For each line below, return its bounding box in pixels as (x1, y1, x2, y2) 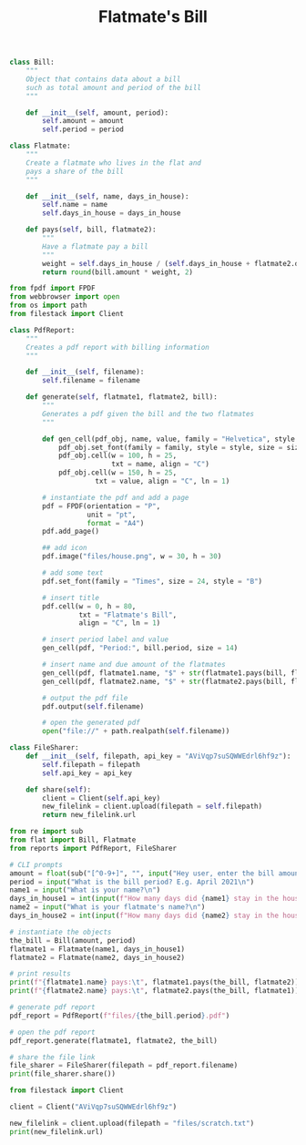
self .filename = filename (42, 376, 141, 385)
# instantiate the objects (9, 927, 112, 936)
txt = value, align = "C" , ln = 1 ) (95, 476, 230, 486)
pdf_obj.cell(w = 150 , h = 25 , (57, 468, 178, 477)
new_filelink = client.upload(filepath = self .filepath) (42, 802, 262, 812)
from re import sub (9, 827, 84, 836)
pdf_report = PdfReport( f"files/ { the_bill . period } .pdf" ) (9, 1011, 230, 1020)
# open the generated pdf (42, 718, 141, 728)
